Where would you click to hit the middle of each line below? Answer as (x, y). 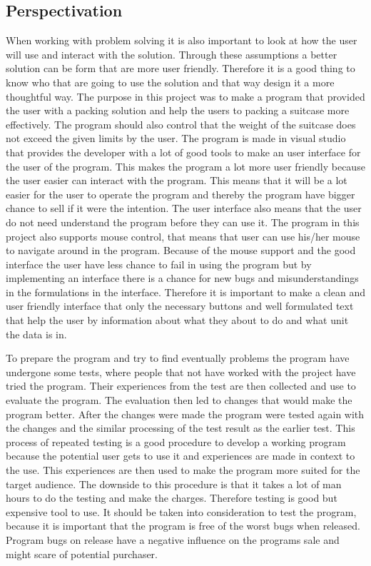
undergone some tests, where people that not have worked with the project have (181, 372)
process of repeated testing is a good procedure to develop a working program (176, 441)
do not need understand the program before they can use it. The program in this (183, 222)
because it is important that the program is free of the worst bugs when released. (183, 526)
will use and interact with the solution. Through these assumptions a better (172, 54)
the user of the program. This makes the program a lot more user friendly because (185, 166)
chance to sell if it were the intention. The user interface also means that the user (184, 208)
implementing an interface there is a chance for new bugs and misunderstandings (182, 278)
